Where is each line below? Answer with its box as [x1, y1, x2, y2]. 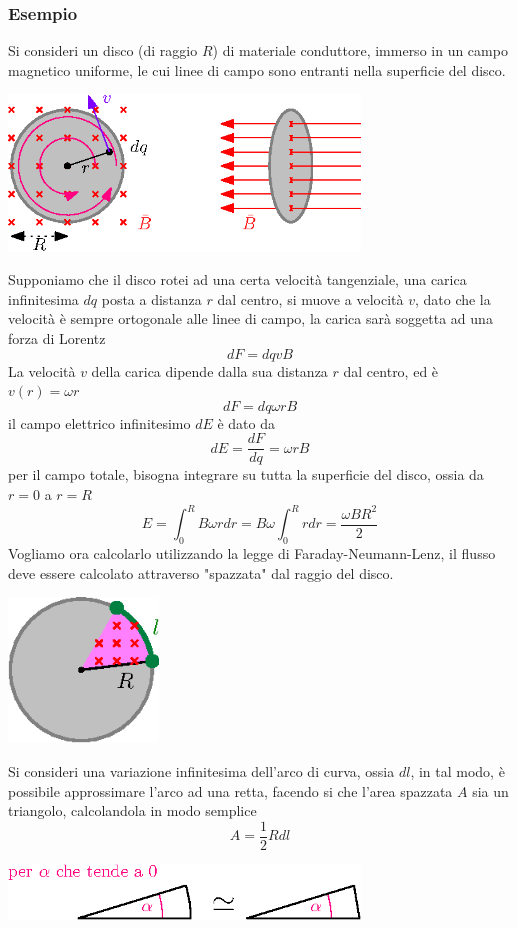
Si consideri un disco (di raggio [8, 40, 198, 61]
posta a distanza [101, 288, 202, 309]
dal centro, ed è [343, 360, 439, 381]
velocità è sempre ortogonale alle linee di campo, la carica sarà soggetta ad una [8, 308, 493, 329]
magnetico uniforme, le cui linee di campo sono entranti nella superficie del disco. [8, 59, 506, 80]
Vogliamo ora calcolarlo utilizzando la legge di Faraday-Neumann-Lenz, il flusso [8, 542, 496, 563]
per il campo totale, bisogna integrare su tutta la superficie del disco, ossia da [8, 464, 484, 485]
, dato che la [414, 288, 491, 309]
